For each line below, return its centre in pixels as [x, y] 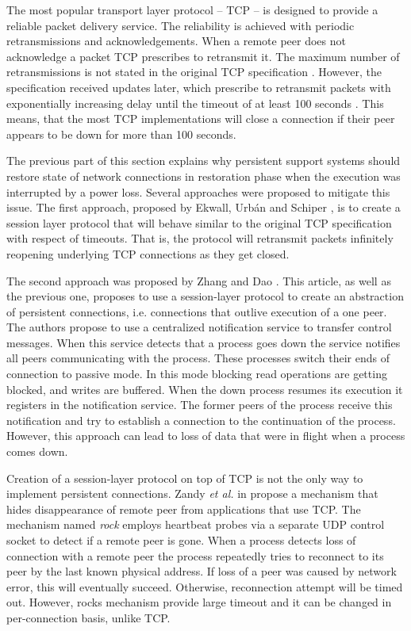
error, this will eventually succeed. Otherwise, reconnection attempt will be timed [205, 586]
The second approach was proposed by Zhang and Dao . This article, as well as [199, 280]
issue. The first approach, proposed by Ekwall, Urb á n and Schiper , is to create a [204, 207]
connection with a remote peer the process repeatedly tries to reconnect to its [195, 555]
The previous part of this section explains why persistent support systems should [204, 161]
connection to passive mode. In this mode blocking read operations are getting [197, 374]
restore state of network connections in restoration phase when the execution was [204, 176]
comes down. [37, 451]
